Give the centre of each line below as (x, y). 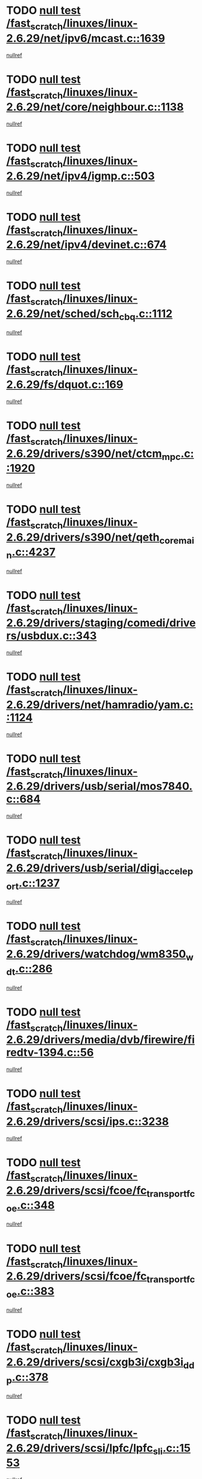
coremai (177, 540)
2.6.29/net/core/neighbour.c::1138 (95, 107)
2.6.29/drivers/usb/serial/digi (83, 868)
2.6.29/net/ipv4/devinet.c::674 (87, 245)
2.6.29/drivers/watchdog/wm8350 (96, 954)
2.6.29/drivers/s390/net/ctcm (84, 453)
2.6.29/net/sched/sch (63, 313)
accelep (176, 871)
